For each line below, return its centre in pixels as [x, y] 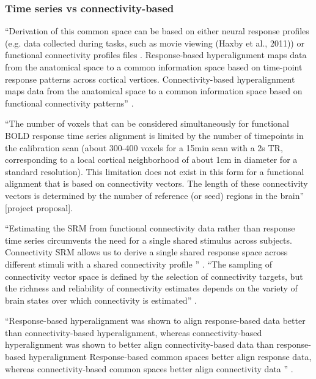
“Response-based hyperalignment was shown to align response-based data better [155, 321]
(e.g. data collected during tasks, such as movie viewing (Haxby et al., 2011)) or [155, 43]
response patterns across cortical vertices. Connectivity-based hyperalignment [150, 79]
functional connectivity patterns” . [69, 103]
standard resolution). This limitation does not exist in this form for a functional [155, 171]
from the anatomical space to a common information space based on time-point [154, 67]
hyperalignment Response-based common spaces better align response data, [170, 357]
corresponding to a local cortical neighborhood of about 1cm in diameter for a [151, 159]
